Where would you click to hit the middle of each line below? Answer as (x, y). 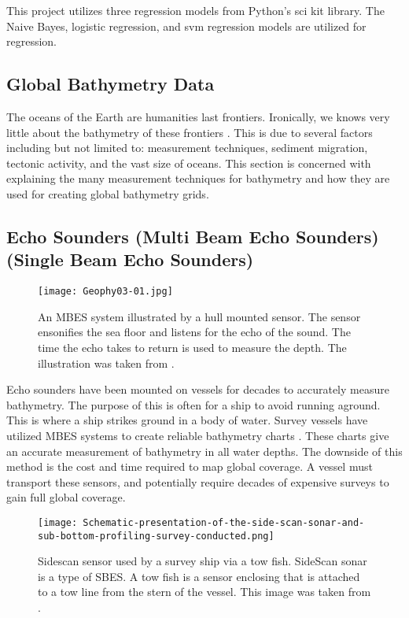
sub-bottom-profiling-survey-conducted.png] (156, 536)
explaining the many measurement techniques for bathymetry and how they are (198, 178)
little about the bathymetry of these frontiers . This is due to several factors (190, 132)
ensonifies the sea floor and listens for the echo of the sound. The (194, 332)
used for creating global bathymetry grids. (108, 193)
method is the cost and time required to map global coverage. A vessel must (190, 466)
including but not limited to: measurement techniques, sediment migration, (187, 148)
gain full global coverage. (66, 497)
